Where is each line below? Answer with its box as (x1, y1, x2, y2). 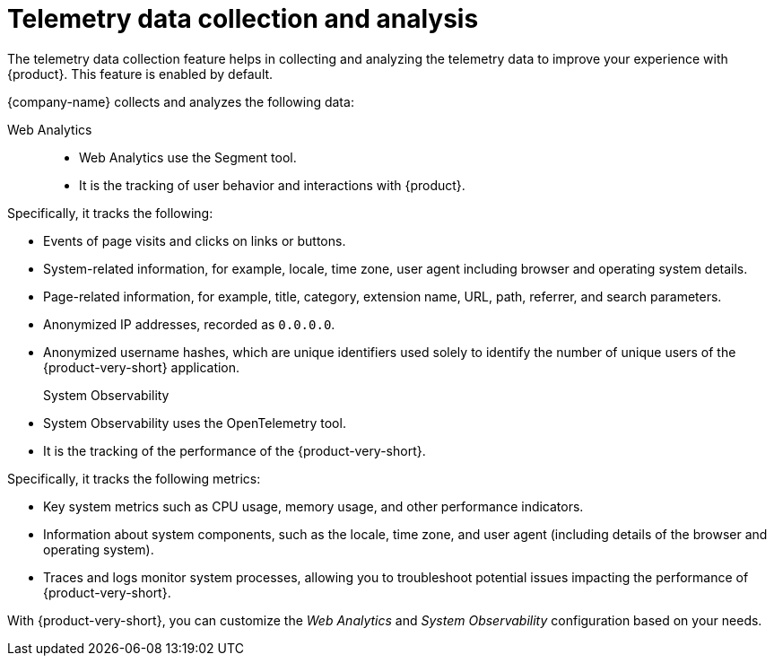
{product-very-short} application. (43, 359, 240, 375)
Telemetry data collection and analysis (7, 4, 479, 34)
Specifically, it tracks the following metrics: (7, 470, 261, 486)
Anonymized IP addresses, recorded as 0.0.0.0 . (43, 316, 335, 332)
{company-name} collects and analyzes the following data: (7, 93, 354, 109)
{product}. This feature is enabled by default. (7, 65, 274, 82)
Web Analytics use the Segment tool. (79, 149, 297, 165)
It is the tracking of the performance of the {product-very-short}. (43, 442, 426, 458)
